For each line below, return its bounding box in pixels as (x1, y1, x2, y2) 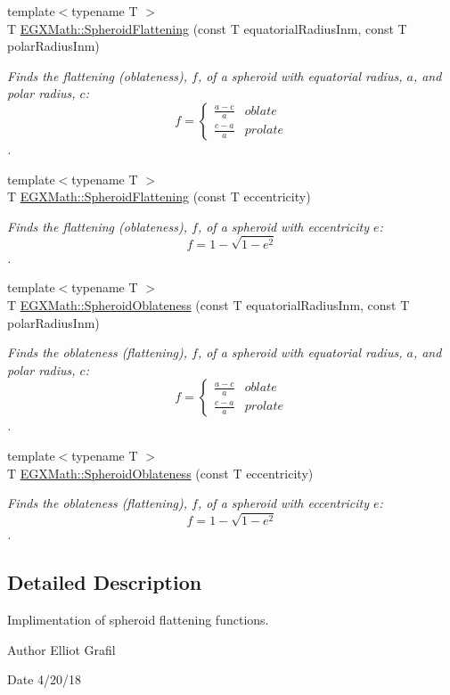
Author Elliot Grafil (7, 640, 116, 658)
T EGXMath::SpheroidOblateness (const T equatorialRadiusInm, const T (7, 296, 410, 315)
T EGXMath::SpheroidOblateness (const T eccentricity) (7, 463, 314, 482)
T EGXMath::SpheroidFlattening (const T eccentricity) (7, 187, 311, 206)
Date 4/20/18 (7, 670, 82, 689)
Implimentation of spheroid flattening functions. (7, 610, 269, 629)
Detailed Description (7, 568, 202, 596)
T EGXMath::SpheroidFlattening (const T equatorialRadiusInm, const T (7, 19, 407, 37)
